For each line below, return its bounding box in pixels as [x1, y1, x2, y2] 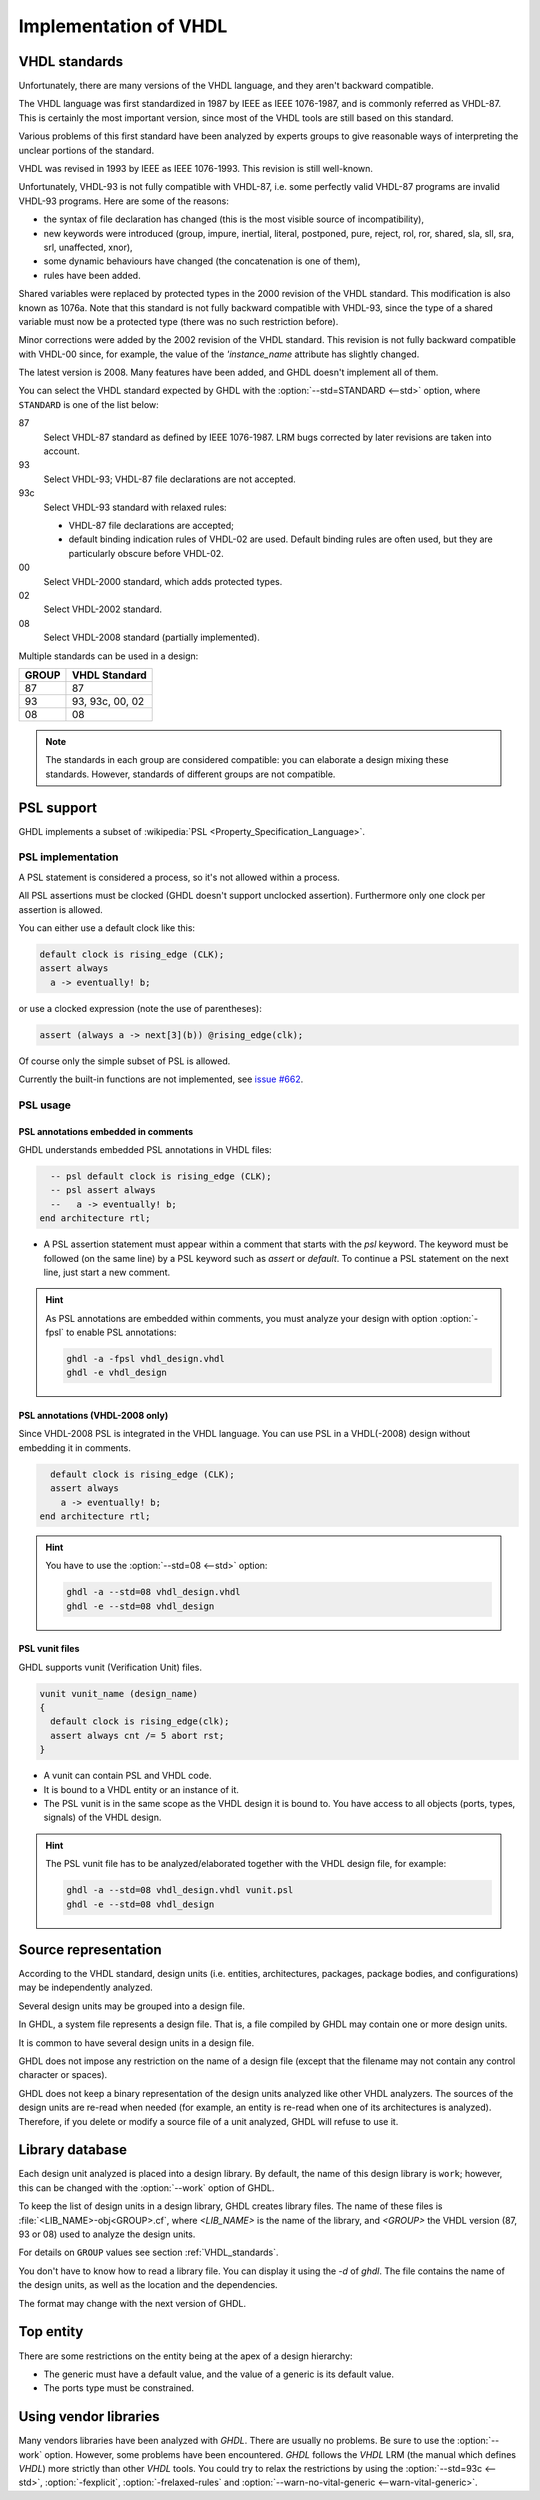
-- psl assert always [50, 1185, 157, 1196]
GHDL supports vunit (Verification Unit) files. [18, 1661, 203, 1673]
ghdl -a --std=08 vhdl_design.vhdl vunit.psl [66, 1885, 294, 1896]
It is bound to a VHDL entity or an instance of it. [43, 1783, 240, 1795]
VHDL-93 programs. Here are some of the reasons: [18, 195, 229, 207]
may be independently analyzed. [18, 1981, 154, 1994]
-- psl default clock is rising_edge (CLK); [50, 1170, 272, 1182]
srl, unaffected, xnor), [43, 241, 134, 253]
